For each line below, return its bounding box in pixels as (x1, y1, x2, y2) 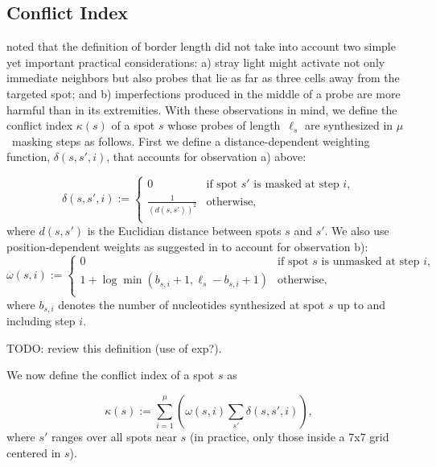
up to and (337, 295, 386, 312)
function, (6, 148, 51, 165)
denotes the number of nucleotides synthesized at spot (58, 295, 325, 312)
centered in (6, 444, 61, 461)
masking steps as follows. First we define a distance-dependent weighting (11, 132, 370, 149)
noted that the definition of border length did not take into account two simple (6, 38, 396, 55)
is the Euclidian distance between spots (87, 221, 282, 238)
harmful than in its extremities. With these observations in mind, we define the (6, 101, 397, 118)
